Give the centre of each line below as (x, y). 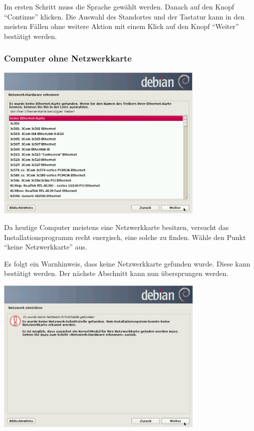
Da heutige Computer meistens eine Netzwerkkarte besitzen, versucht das (117, 227)
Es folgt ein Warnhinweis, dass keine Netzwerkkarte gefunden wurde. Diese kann (127, 263)
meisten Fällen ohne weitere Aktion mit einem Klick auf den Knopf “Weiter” (122, 26)
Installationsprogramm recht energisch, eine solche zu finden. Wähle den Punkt (125, 237)
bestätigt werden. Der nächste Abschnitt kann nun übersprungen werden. (116, 273)
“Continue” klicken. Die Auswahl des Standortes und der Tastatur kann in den (125, 16)
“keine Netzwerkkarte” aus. (46, 247)
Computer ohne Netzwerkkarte (68, 58)
